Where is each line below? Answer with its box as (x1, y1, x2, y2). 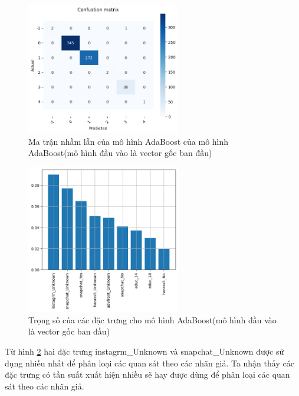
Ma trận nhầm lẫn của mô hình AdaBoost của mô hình (28, 135, 229, 147)
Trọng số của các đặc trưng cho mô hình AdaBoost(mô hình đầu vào (28, 313, 277, 326)
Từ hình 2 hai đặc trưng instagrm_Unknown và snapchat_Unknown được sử (5, 345, 284, 357)
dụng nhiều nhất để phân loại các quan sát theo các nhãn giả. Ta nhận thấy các (5, 356, 294, 369)
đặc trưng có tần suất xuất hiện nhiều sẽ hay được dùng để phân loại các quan (5, 368, 290, 381)
